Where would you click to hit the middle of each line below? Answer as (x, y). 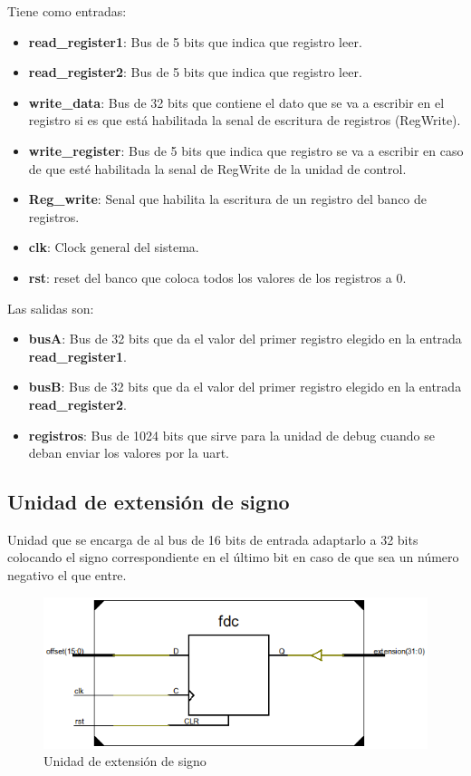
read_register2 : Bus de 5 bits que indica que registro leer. (195, 72)
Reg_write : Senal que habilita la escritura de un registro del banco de (228, 199)
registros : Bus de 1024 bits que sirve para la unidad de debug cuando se (231, 435)
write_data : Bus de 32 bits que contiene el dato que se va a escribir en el (236, 102)
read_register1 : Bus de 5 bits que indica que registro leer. (195, 41)
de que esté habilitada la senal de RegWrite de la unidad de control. (217, 168)
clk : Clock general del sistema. (114, 247)
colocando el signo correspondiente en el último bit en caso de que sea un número (233, 557)
